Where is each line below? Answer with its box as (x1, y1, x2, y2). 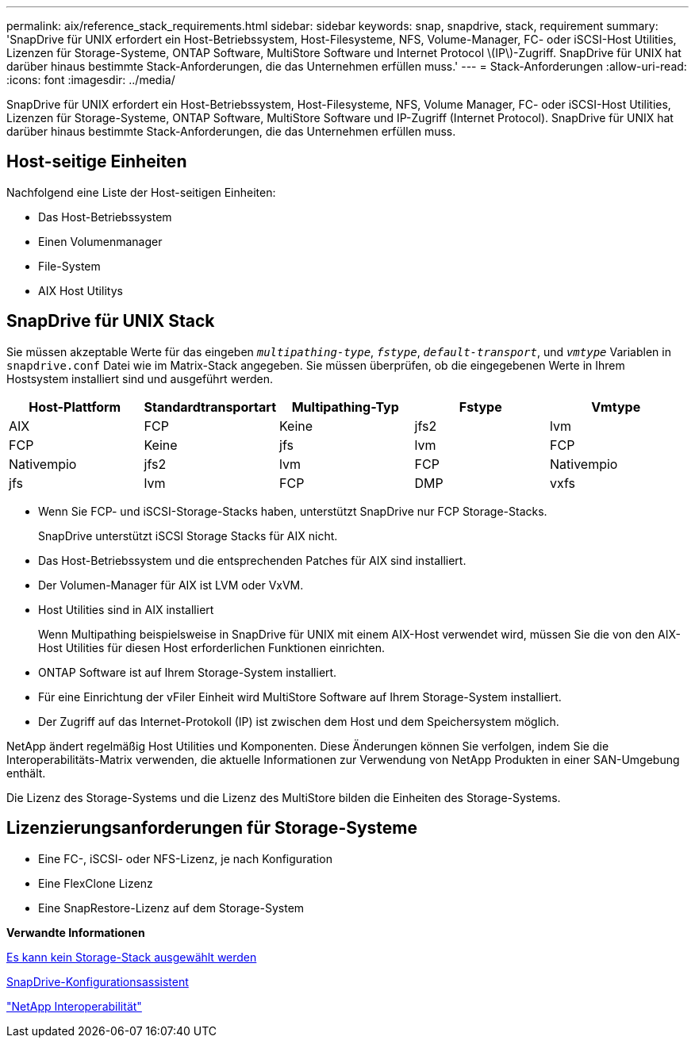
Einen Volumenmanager (38, 234, 163, 248)
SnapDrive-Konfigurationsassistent (6, 974, 189, 988)
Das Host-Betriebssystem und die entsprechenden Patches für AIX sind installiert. (38, 553, 467, 567)
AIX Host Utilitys (38, 283, 123, 297)
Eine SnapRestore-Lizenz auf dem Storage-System (38, 900, 305, 915)
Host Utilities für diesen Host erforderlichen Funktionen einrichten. (38, 640, 385, 654)
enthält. (6, 766, 46, 780)
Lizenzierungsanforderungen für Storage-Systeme (6, 818, 418, 839)
